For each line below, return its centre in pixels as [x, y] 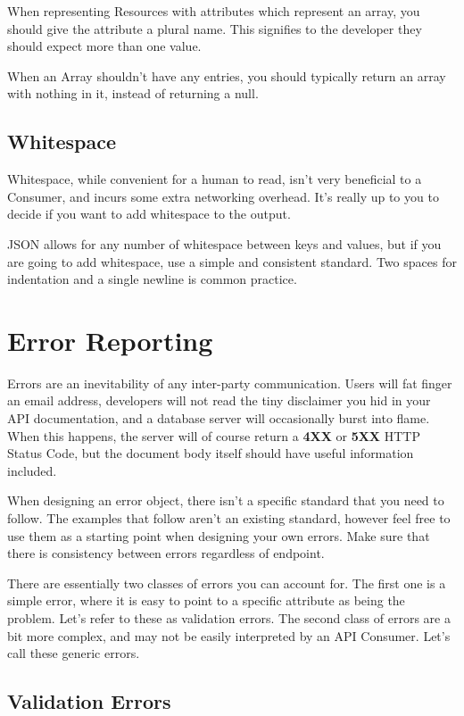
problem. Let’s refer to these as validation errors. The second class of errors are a [229, 617]
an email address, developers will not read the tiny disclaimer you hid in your [219, 400]
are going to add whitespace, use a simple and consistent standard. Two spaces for [232, 261]
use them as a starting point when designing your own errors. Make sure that [219, 535]
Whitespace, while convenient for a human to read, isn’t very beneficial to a [215, 179]
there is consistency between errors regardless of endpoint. [166, 553]
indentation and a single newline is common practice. [152, 279]
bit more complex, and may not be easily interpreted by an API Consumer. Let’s [229, 635]
